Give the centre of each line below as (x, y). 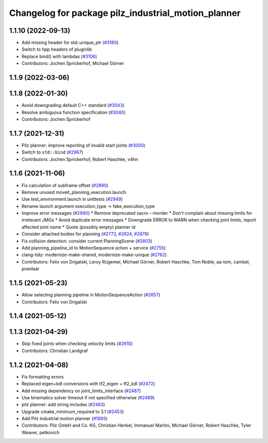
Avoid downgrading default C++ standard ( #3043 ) (73, 105)
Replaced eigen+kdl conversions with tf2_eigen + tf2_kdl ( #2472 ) (88, 384)
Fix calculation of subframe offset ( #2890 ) (65, 185)
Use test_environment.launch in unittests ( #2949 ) (72, 199)
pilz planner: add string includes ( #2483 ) (63, 405)
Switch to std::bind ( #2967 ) (52, 152)
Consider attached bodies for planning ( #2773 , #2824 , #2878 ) (85, 234)
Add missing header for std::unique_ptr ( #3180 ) (70, 43)
